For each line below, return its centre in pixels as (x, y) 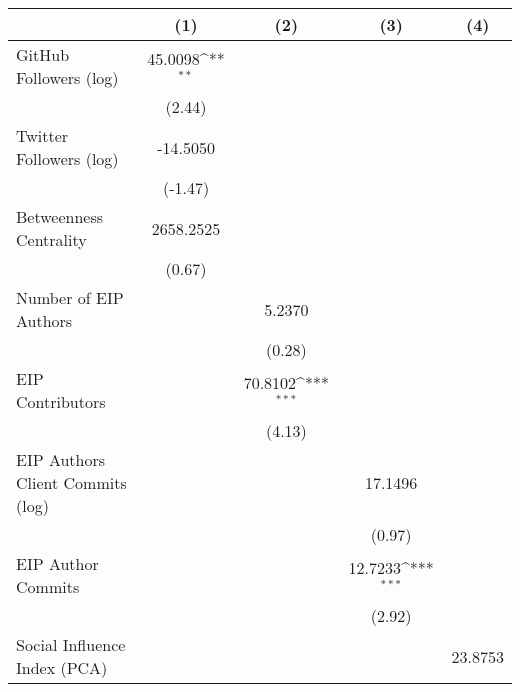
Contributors (61, 401)
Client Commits (71, 482)
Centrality (51, 239)
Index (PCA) (62, 667)
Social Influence (71, 644)
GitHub (43, 54)
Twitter (42, 135)
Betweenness (60, 216)
